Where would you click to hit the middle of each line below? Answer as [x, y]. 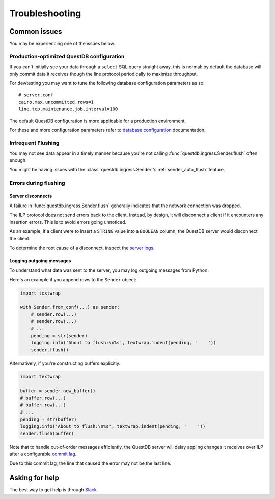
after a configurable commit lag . [43, 454]
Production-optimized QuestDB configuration [67, 56]
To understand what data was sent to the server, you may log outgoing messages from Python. [109, 270]
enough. [18, 160]
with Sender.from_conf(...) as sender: [70, 307]
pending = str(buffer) [48, 419]
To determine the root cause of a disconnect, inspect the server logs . [82, 248]
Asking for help [34, 478]
